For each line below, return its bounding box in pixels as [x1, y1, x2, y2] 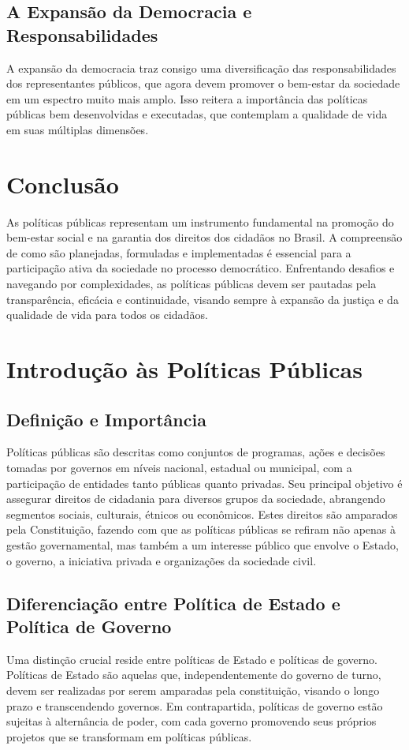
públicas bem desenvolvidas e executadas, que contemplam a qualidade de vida [6, 106, 388, 122]
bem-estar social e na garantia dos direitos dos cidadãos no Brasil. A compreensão [6, 229, 403, 246]
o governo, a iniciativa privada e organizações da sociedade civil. [6, 552, 317, 568]
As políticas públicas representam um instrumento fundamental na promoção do [6, 213, 394, 230]
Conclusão [6, 167, 119, 200]
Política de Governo [6, 613, 172, 638]
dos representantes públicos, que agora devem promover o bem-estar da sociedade [6, 75, 400, 92]
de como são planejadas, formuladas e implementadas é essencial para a [6, 244, 351, 261]
